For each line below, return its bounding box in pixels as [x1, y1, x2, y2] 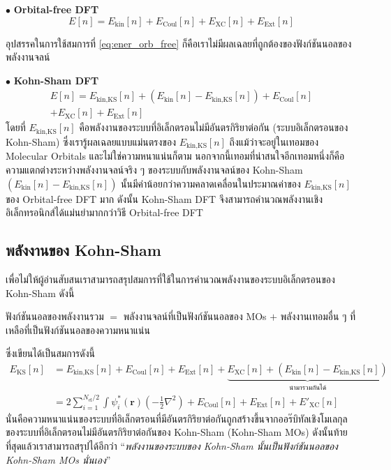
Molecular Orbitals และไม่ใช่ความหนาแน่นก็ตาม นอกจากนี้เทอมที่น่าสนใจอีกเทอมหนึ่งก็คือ [6, 149, 345, 163]
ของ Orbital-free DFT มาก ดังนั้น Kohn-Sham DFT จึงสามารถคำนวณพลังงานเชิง [6, 191, 323, 206]
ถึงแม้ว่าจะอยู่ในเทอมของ [229, 134, 319, 149]
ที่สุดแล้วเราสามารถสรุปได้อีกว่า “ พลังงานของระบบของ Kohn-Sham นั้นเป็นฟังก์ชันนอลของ [6, 439, 338, 453]
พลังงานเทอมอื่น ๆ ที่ [280, 309, 356, 324]
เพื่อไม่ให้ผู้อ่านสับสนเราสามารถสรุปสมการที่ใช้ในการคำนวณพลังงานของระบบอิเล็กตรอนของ [6, 271, 335, 286]
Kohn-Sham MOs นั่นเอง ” [6, 452, 111, 467]
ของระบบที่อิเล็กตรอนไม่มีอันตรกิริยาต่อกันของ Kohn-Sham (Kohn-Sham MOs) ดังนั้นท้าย [6, 425, 348, 439]
